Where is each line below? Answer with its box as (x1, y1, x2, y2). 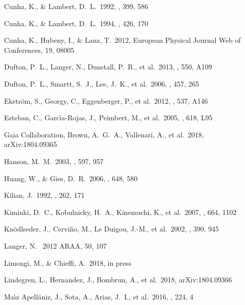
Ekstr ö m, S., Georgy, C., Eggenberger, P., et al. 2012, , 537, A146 (4, 95, 208, 106)
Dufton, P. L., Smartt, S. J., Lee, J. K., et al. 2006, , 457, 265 (4, 78, 199, 89)
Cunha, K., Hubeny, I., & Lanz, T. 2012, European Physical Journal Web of (4, 35, 241, 45)
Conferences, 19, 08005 (4, 44, 74, 55)
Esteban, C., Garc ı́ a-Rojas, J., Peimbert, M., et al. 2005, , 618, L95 (4, 112, 213, 123)
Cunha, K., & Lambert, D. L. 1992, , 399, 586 (4, 1, 148, 11)
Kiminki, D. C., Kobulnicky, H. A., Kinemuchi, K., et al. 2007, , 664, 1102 (4, 206, 237, 217)
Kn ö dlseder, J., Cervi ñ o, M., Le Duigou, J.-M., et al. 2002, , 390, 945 (4, 223, 219, 234)
